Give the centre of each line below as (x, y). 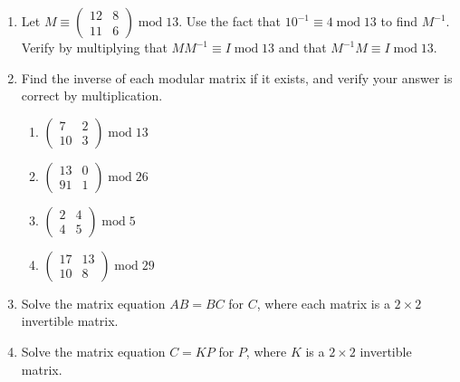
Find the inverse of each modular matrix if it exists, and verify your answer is (237, 77)
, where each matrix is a (323, 303)
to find (399, 21)
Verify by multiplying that (94, 47)
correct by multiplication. (92, 95)
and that (302, 47)
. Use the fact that (230, 21)
